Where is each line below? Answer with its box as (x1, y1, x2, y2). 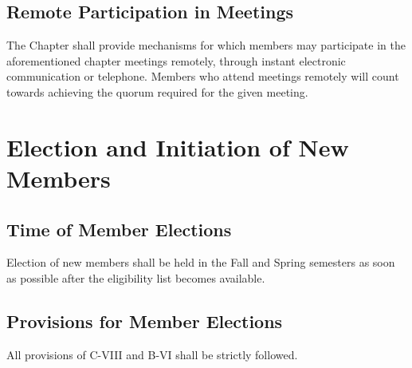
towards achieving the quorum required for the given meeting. (6, 83, 308, 100)
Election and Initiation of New (6, 130, 349, 163)
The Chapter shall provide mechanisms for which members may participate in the (6, 37, 406, 53)
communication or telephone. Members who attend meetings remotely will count (6, 68, 399, 85)
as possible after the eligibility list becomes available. (6, 269, 265, 286)
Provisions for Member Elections (6, 308, 283, 333)
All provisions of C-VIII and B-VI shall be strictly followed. (6, 346, 298, 362)
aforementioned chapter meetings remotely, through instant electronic (6, 52, 346, 69)
